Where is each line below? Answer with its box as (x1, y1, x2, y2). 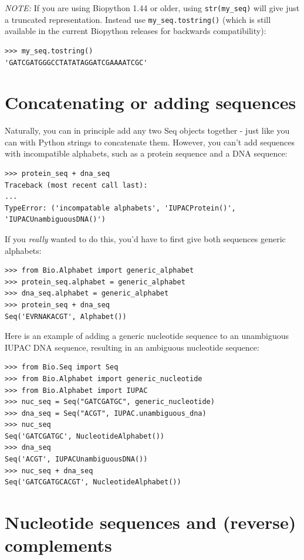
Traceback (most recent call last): (5, 181, 148, 189)
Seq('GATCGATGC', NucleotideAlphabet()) (5, 432, 165, 440)
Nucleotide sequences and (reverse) (5, 510, 296, 534)
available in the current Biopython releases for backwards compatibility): (5, 25, 266, 37)
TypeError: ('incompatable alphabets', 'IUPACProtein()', (5, 203, 236, 212)
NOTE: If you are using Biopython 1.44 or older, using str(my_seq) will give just (5, 2, 300, 13)
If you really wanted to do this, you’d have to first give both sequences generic (5, 232, 286, 245)
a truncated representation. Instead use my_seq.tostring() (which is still (5, 13, 271, 25)
